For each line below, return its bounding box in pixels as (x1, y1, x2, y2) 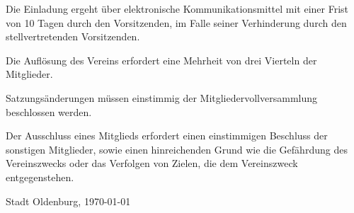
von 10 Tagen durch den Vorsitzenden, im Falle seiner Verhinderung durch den (6, 15, 347, 30)
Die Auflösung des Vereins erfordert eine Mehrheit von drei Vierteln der (6, 52, 317, 67)
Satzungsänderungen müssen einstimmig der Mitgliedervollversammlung (6, 90, 318, 105)
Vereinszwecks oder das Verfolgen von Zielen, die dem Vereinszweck (6, 156, 298, 171)
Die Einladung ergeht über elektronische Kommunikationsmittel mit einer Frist (6, 1, 349, 16)
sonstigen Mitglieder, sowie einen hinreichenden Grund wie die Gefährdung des (6, 142, 348, 156)
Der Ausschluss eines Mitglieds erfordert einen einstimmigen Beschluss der (6, 128, 328, 143)
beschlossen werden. (6, 104, 92, 119)
